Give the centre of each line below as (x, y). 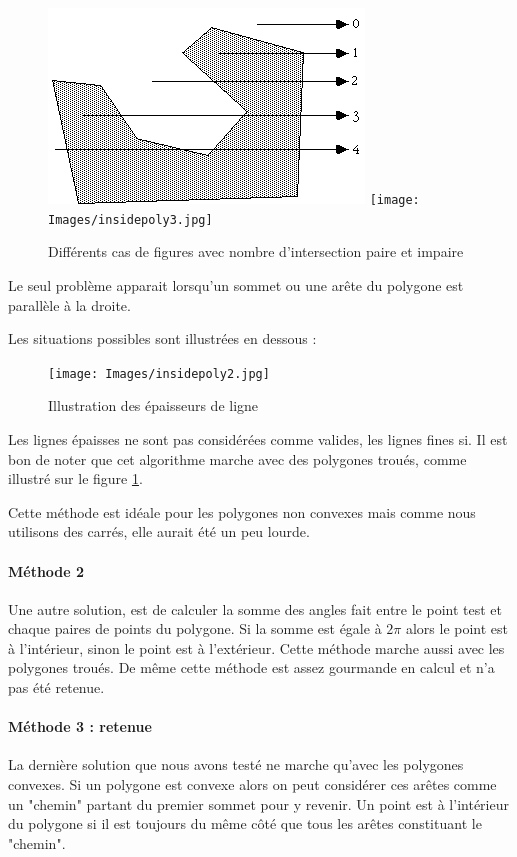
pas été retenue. (56, 687)
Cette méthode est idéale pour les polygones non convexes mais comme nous (242, 511)
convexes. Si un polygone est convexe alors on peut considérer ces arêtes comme (252, 784)
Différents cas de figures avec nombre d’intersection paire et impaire (256, 251)
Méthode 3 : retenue (80, 726)
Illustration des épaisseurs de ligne (153, 405)
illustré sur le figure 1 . (75, 478)
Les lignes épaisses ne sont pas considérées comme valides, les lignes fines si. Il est (258, 438)
